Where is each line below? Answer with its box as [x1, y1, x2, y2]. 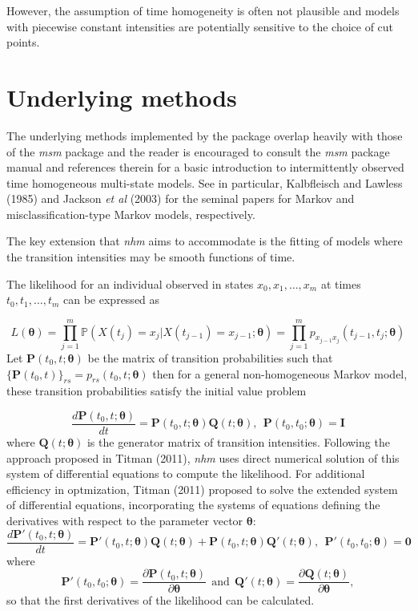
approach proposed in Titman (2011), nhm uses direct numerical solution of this [6, 449, 400, 466]
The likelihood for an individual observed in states [6, 275, 254, 292]
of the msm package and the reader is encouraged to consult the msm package [6, 143, 390, 160]
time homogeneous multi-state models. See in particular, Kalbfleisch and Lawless [6, 174, 403, 191]
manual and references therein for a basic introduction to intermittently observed [6, 159, 404, 176]
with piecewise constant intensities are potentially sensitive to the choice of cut [6, 18, 394, 34]
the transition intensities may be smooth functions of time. [6, 249, 295, 265]
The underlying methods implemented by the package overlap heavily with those [6, 127, 403, 144]
